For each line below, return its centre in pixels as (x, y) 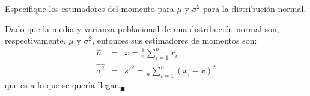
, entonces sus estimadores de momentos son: (175, 40)
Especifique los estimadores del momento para (90, 8)
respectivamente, (35, 40)
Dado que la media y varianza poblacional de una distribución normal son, (142, 28)
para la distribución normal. (254, 8)
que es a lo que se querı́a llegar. (62, 85)
